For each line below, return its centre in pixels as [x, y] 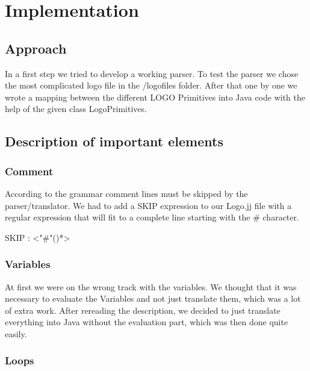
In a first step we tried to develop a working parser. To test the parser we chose [152, 73]
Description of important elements [114, 141]
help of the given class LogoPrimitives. [76, 109]
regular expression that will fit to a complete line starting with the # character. [152, 217]
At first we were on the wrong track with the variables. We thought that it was [151, 286]
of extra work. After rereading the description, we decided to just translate [143, 310]
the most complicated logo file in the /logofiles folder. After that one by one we [151, 85]
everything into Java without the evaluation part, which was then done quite [147, 322]
